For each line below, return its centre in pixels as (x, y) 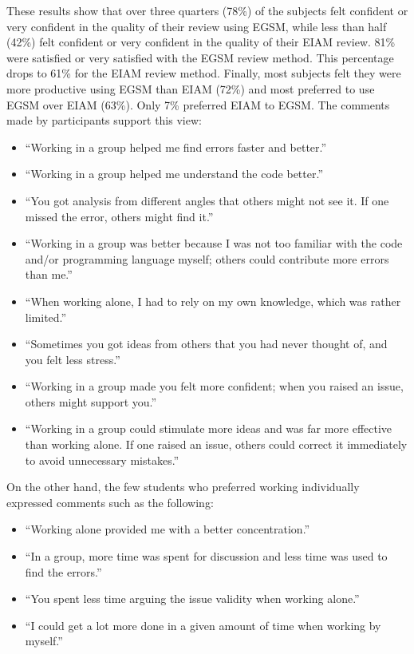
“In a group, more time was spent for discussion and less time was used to (206, 556)
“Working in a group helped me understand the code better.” (174, 174)
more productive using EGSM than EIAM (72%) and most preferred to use (191, 88)
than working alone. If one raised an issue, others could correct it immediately (216, 444)
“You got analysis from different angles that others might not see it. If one (207, 200)
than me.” (49, 274)
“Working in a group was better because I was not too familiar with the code (214, 243)
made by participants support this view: (104, 120)
